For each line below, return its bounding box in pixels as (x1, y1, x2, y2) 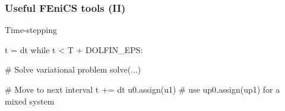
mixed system (5, 94, 55, 107)
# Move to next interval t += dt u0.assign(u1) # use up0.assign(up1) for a (5, 83, 280, 95)
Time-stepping (5, 24, 57, 36)
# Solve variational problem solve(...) (5, 63, 141, 76)
